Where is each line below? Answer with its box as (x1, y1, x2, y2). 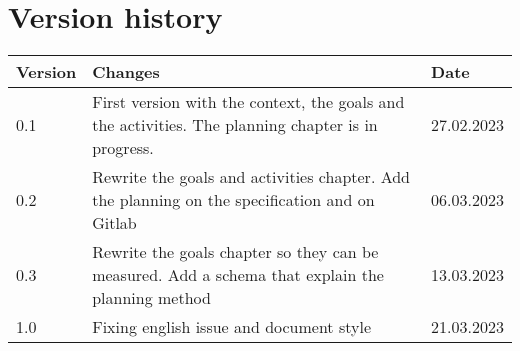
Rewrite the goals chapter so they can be (92, 240, 379, 264)
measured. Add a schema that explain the (92, 263, 384, 287)
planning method (92, 286, 211, 310)
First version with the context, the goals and (92, 90, 405, 114)
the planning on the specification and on (92, 188, 375, 212)
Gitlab (92, 211, 137, 235)
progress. (92, 136, 154, 160)
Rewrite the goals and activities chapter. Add (92, 165, 410, 189)
